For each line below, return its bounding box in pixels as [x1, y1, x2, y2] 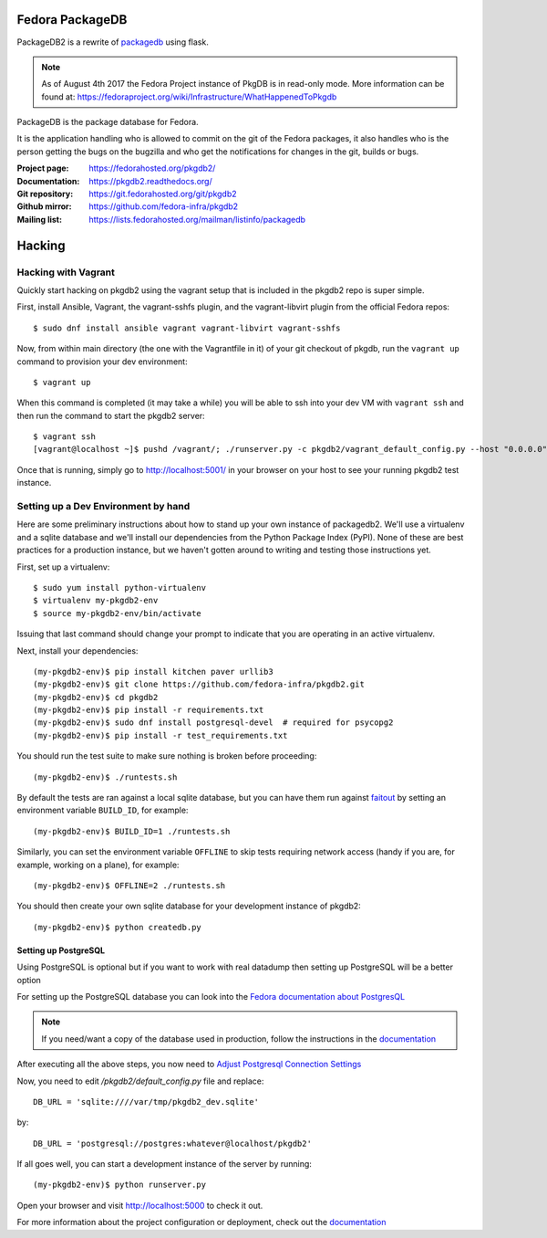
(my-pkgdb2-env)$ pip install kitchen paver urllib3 [33, 666, 273, 677]
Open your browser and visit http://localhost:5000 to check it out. [16, 1200, 263, 1211]
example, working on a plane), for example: [16, 859, 180, 870]
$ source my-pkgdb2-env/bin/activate [33, 608, 202, 618]
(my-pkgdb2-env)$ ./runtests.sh [33, 771, 178, 782]
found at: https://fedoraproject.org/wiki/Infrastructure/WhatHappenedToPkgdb [41, 91, 337, 102]
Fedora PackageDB [16, 12, 128, 27]
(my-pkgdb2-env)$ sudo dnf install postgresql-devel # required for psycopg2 [33, 718, 394, 728]
